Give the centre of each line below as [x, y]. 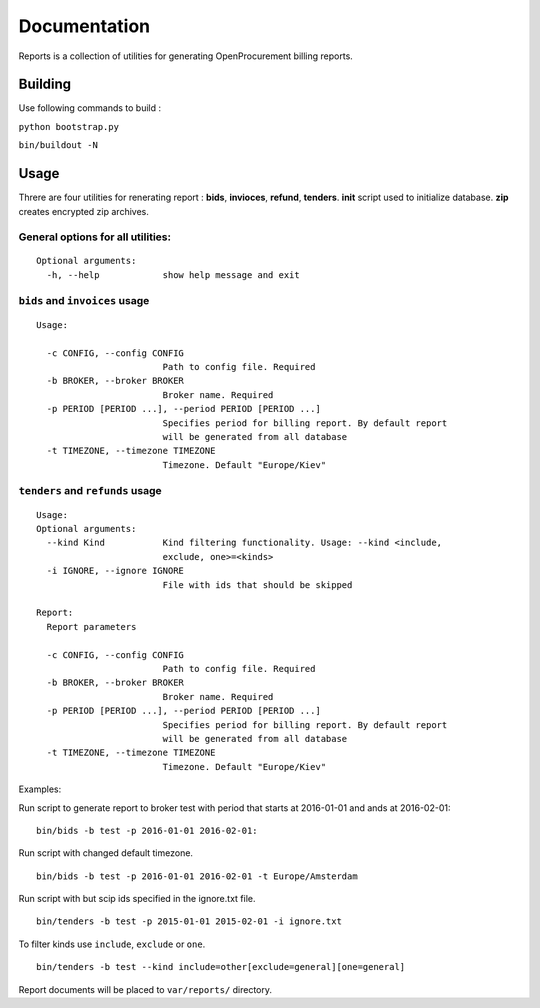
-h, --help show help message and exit [173, 274]
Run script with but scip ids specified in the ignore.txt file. [137, 899]
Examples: [40, 789]
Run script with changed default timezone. [106, 853]
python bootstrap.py [69, 126]
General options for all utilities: [95, 237]
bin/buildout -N [58, 145]
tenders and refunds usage [90, 490]
